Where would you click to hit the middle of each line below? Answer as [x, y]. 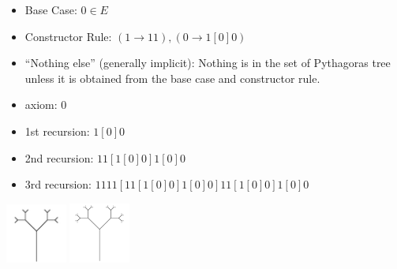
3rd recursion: [58, 184]
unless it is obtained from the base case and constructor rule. [172, 78]
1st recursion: [57, 131]
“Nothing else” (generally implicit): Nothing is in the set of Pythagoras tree [208, 63]
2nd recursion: [59, 157]
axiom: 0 [46, 105]
